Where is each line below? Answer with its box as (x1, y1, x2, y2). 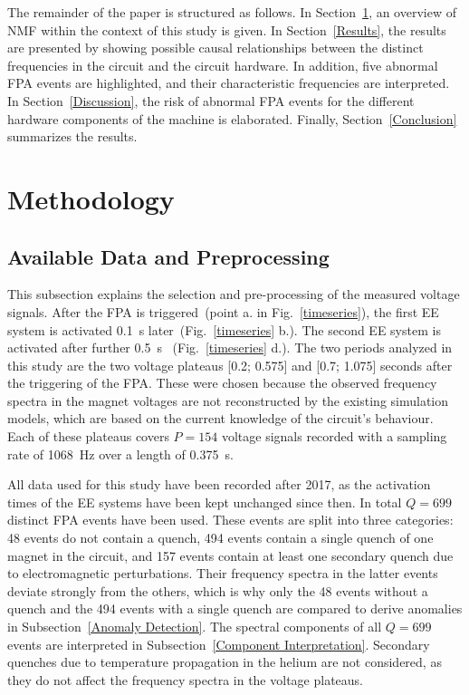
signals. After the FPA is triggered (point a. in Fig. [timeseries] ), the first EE (7, 302, 439, 321)
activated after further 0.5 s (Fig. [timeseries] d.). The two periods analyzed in (7, 338, 453, 357)
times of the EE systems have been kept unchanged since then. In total (7, 492, 402, 511)
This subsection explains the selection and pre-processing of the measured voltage (7, 285, 460, 304)
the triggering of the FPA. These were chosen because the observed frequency (7, 373, 437, 392)
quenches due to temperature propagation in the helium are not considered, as (7, 652, 442, 671)
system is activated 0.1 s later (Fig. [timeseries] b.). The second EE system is (7, 320, 441, 339)
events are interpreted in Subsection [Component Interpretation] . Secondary (7, 634, 430, 653)
